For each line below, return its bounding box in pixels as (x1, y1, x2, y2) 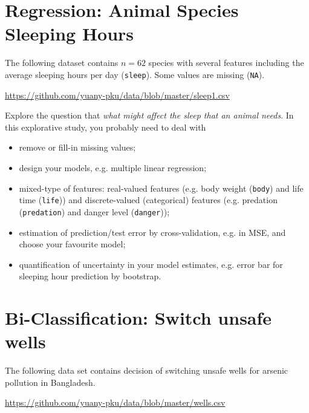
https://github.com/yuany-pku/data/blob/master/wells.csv (5, 396, 226, 409)
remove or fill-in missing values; (19, 141, 136, 154)
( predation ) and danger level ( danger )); (19, 205, 170, 218)
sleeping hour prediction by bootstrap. (19, 270, 161, 282)
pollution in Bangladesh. (5, 376, 96, 388)
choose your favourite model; (19, 238, 126, 250)
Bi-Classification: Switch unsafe (5, 305, 272, 330)
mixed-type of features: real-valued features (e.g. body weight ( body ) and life (19, 181, 304, 194)
